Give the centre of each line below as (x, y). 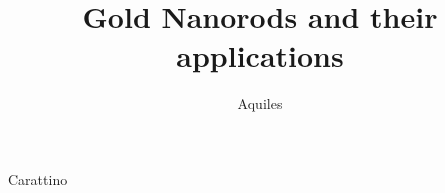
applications (260, 55)
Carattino (38, 178)
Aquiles (260, 103)
